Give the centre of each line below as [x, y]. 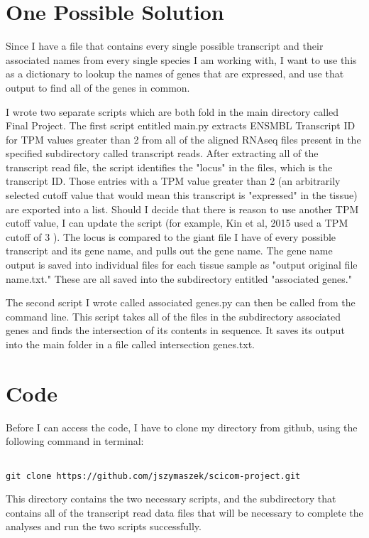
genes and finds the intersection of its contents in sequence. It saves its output [175, 330]
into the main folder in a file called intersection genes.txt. [131, 344]
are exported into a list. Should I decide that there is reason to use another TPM [182, 209]
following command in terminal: [75, 441]
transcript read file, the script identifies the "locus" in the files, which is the [169, 167]
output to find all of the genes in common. [98, 87]
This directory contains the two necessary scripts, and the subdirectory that [171, 499]
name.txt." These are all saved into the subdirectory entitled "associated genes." [179, 278]
